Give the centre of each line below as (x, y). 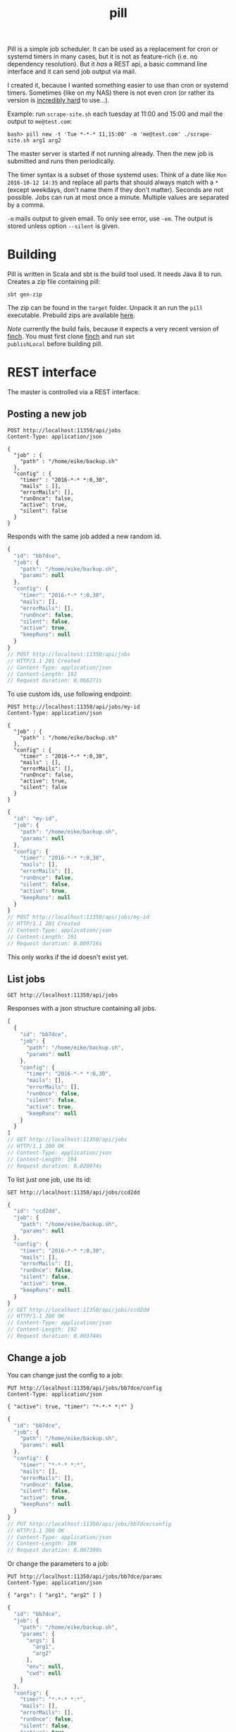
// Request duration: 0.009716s (55, 943)
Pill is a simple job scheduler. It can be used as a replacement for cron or (113, 49)
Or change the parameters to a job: (58, 1564)
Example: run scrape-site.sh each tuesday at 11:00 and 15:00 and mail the (115, 114)
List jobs (26, 979)
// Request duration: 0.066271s (55, 681)
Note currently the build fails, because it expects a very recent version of (113, 329)
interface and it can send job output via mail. (72, 71)
